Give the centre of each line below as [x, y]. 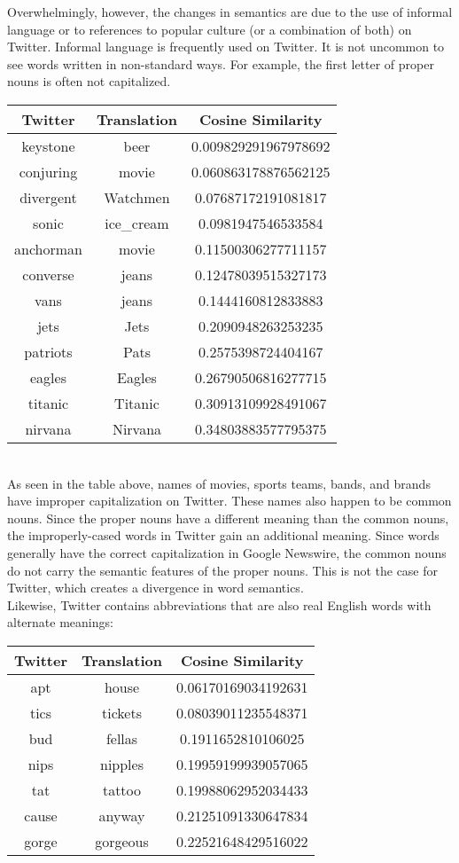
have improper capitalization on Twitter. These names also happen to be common [229, 501]
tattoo [122, 789]
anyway [122, 815]
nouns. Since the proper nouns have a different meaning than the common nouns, [228, 518]
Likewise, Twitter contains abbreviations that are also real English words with [219, 604]
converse [48, 274]
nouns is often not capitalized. [89, 81]
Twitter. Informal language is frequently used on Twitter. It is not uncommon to [226, 47]
